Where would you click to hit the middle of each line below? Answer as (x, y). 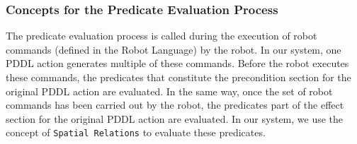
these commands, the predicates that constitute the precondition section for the (178, 77)
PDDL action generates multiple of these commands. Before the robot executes (177, 63)
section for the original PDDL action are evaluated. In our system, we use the (175, 118)
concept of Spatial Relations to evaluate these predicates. (136, 132)
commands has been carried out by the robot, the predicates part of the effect (175, 105)
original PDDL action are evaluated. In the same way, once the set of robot (169, 91)
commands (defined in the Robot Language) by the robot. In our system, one (174, 49)
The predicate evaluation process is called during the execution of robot (161, 36)
